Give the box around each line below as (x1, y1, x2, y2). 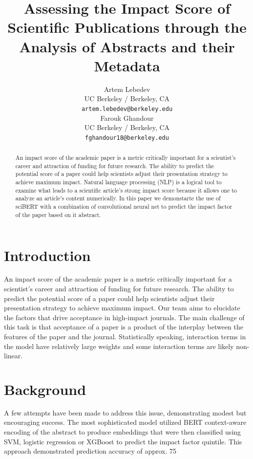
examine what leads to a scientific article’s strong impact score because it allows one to (15, 186, 237, 194)
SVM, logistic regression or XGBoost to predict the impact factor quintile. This (4, 436, 242, 446)
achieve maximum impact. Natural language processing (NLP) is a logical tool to (15, 178, 222, 186)
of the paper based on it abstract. (15, 210, 101, 219)
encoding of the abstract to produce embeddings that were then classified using (4, 427, 241, 437)
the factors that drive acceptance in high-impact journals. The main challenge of (4, 312, 245, 322)
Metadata (94, 55, 160, 75)
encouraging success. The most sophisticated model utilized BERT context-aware (4, 417, 247, 427)
